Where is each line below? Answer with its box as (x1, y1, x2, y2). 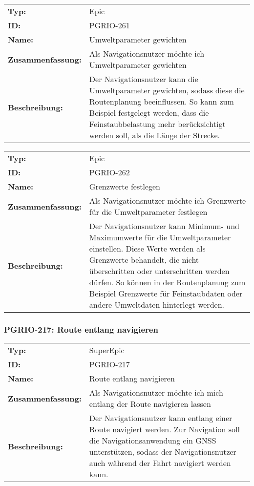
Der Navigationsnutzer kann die (89, 73, 198, 85)
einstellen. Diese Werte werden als (89, 243, 206, 254)
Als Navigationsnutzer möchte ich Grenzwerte (89, 195, 246, 206)
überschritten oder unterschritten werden (89, 265, 230, 276)
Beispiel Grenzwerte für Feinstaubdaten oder (89, 288, 243, 299)
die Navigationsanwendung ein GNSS (89, 435, 216, 446)
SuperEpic (89, 344, 125, 356)
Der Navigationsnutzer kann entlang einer (89, 412, 233, 424)
